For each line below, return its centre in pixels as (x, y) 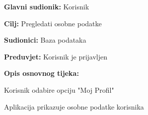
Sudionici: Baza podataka (45, 40)
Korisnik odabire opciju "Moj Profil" (59, 89)
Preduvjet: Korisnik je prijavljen (56, 56)
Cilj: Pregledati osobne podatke (53, 23)
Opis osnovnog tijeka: (41, 73)
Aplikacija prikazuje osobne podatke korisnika (74, 106)
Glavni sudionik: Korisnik (47, 6)
